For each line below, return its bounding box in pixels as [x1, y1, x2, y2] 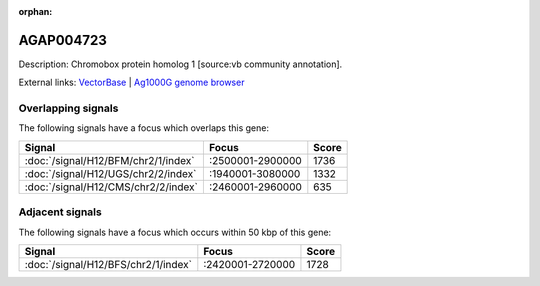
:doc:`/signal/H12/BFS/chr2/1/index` [24, 257, 192, 271]
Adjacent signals [18, 205, 102, 219]
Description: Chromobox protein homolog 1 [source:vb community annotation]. [18, 58, 343, 70]
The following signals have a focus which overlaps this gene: [18, 122, 270, 134]
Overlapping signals [18, 101, 119, 115]
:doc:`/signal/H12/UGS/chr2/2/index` [24, 166, 197, 180]
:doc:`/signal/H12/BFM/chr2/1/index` [24, 153, 195, 167]
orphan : [18, 6, 53, 17]
